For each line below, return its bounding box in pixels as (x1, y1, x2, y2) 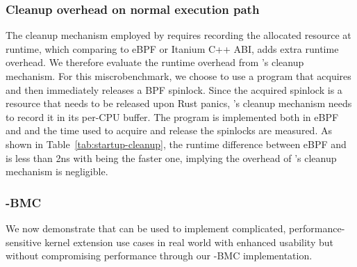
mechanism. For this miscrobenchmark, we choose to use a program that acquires (6, 69, 351, 83)
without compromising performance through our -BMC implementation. (6, 248, 313, 263)
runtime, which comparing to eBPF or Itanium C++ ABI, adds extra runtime (6, 41, 339, 56)
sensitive (6, 234, 42, 249)
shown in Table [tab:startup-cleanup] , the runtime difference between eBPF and (6, 136, 347, 151)
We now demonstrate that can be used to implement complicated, (6, 220, 286, 235)
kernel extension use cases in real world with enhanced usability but (44, 234, 333, 249)
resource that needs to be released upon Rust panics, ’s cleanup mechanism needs (6, 96, 352, 111)
